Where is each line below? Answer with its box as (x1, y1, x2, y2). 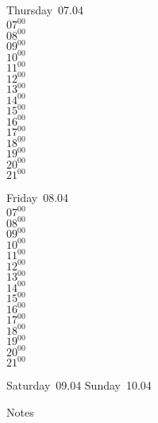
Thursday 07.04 (6, 2, 83, 17)
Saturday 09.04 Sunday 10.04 (6, 377, 152, 394)
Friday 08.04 (6, 189, 69, 206)
